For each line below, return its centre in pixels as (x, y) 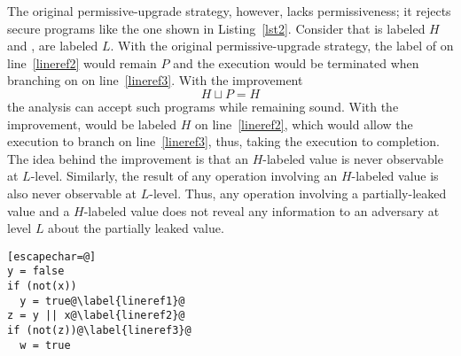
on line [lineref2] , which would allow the (304, 124)
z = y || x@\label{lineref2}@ (96, 316)
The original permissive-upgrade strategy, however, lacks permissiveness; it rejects (229, 11)
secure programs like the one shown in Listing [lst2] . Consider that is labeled (216, 28)
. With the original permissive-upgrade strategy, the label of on (282, 46)
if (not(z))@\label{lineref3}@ (99, 330)
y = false (36, 271)
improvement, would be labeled (92, 124)
